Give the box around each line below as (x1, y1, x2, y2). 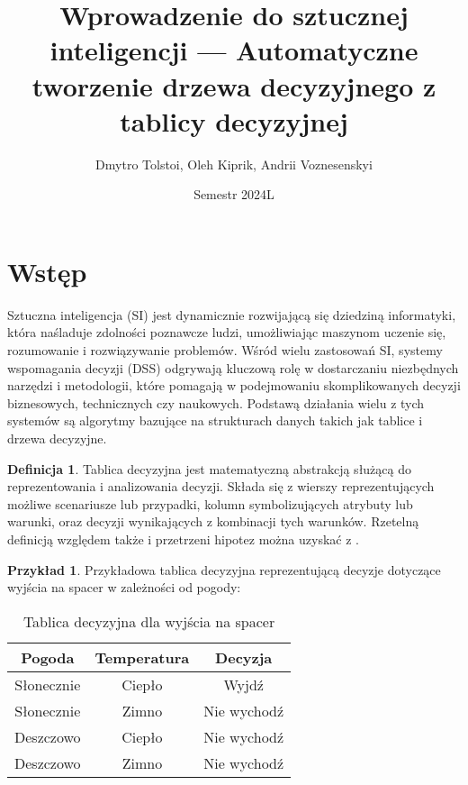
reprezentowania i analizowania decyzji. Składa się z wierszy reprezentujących (7, 477, 435, 496)
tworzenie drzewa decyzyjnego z (31, 67, 436, 104)
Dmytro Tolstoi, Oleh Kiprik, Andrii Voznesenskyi (95, 154, 373, 173)
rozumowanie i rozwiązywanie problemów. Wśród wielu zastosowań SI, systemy (7, 341, 443, 359)
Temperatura (94, 646, 190, 668)
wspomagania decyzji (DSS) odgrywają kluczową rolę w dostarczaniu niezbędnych (7, 358, 459, 377)
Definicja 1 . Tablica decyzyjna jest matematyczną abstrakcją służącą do (7, 459, 411, 478)
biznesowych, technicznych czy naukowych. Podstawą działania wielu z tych (7, 393, 425, 412)
